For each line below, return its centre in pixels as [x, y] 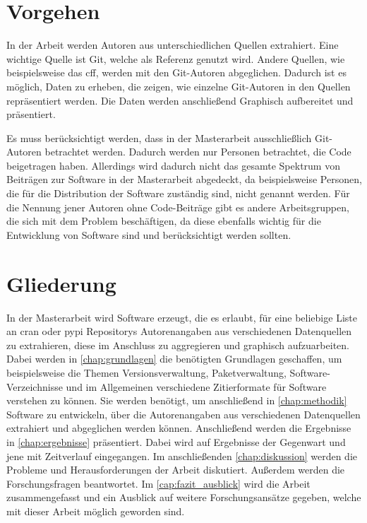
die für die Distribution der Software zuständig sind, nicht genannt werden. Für [178, 193]
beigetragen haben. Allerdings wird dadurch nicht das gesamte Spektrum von [173, 165]
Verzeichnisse [35, 386]
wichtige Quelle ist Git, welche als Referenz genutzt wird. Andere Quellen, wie [176, 58]
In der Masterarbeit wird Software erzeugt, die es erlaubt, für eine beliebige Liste [182, 317]
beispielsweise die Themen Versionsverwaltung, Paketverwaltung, [146, 372]
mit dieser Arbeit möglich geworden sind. [96, 511]
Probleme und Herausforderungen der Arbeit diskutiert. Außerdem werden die [176, 470]
